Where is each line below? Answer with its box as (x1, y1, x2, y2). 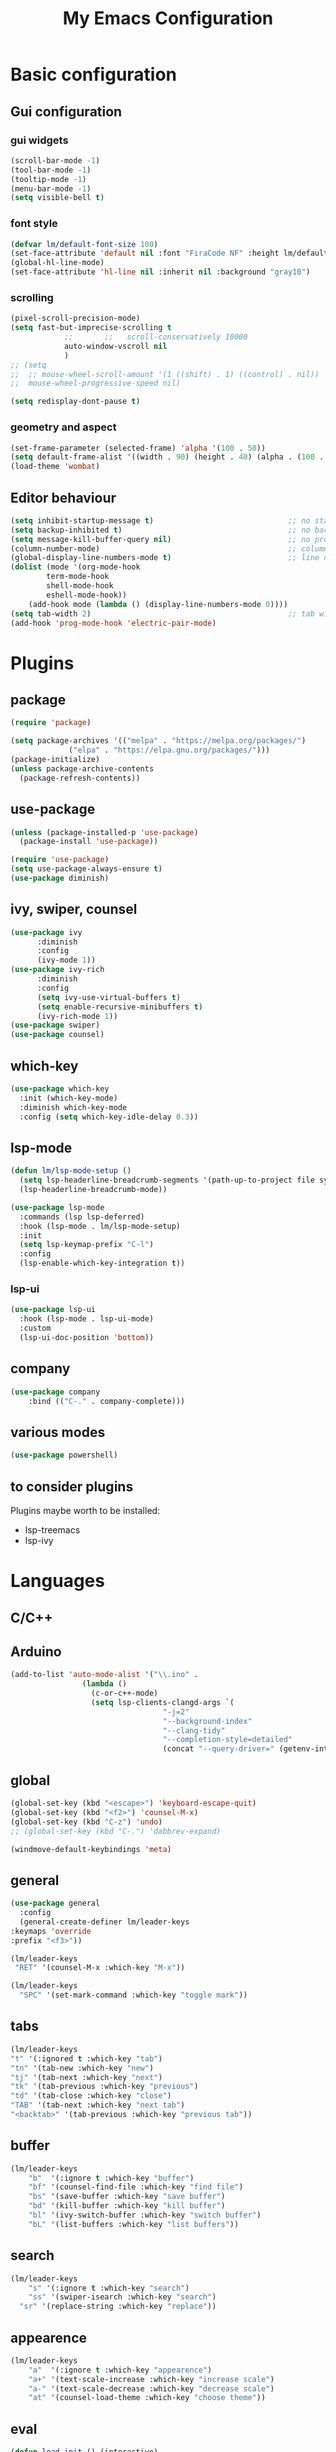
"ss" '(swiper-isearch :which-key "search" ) (28, 2292, 217, 2302)
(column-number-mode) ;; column (10, 543, 329, 554)
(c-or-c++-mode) (90, 1688, 159, 1699)
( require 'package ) (10, 718, 92, 728)
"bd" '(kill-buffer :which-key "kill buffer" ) (28, 2201, 226, 2211)
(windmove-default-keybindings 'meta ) (10, 1844, 172, 1854)
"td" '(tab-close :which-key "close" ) (10, 2091, 172, 2101)
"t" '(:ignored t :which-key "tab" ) (10, 2053, 163, 2064)
